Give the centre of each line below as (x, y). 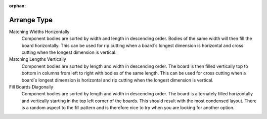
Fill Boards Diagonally (31, 87)
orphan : (18, 6)
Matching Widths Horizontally (39, 32)
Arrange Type (31, 20)
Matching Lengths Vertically (38, 59)
